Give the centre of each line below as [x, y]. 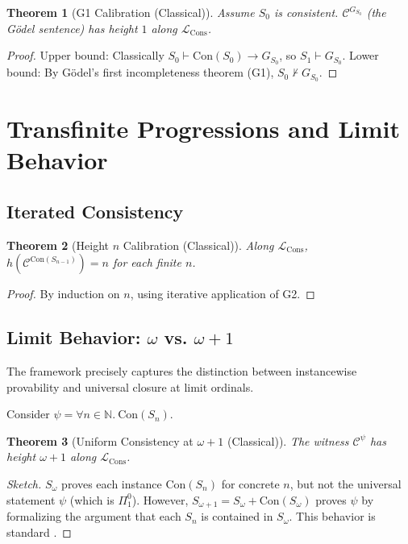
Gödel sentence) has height [72, 28]
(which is [92, 499]
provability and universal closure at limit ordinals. [130, 386]
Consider [28, 414]
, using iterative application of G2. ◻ [223, 294]
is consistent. [306, 12]
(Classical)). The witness [288, 440]
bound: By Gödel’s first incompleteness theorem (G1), [140, 72]
